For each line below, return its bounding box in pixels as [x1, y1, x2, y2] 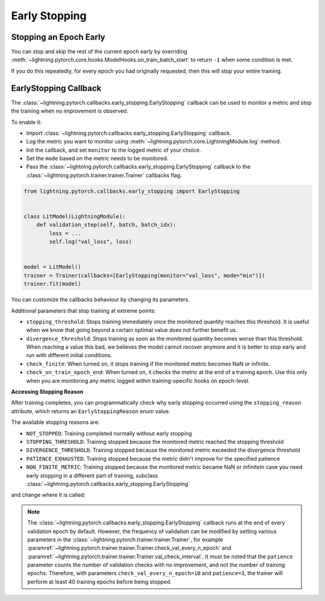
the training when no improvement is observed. [11, 107, 129, 114]
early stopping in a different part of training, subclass [26, 472, 158, 479]
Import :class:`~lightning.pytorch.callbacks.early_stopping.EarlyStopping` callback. [26, 129, 232, 137]
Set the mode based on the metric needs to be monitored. [26, 155, 169, 162]
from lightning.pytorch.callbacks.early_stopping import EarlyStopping [23, 187, 240, 195]
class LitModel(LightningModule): [23, 213, 126, 220]
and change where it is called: [11, 491, 85, 499]
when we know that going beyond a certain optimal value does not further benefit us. [26, 326, 238, 334]
